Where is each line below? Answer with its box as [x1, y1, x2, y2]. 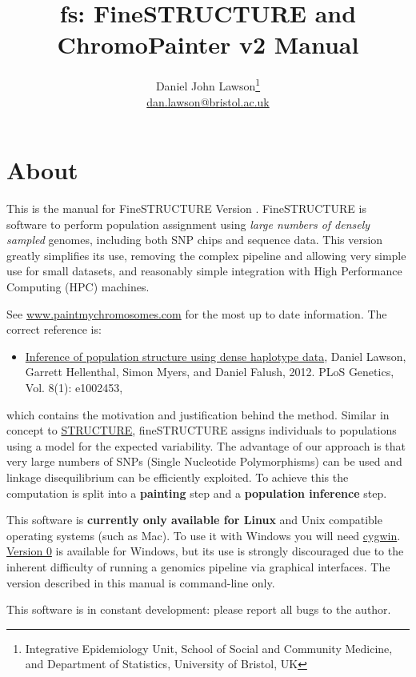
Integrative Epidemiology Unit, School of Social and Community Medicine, [25, 639, 393, 656]
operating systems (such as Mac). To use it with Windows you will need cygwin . [6, 527, 401, 543]
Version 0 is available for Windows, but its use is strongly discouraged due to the [6, 543, 404, 559]
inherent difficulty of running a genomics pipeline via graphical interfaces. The [6, 558, 390, 575]
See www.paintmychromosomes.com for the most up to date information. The [6, 305, 387, 322]
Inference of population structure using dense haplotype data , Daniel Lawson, [25, 347, 406, 364]
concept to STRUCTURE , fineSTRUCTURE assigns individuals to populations [6, 422, 397, 439]
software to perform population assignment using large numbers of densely [6, 215, 370, 232]
